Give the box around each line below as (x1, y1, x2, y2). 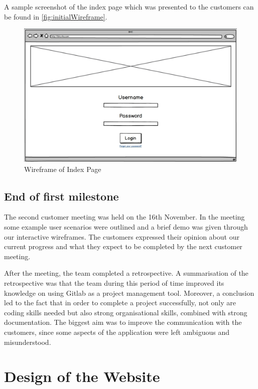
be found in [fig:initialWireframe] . (4, 11, 107, 22)
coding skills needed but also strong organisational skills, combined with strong (4, 307, 247, 317)
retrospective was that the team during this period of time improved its (4, 277, 224, 288)
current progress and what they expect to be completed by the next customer (4, 241, 242, 252)
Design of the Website (4, 366, 160, 386)
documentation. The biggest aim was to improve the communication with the (4, 317, 242, 327)
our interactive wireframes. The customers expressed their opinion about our (4, 231, 239, 242)
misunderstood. (4, 336, 51, 347)
